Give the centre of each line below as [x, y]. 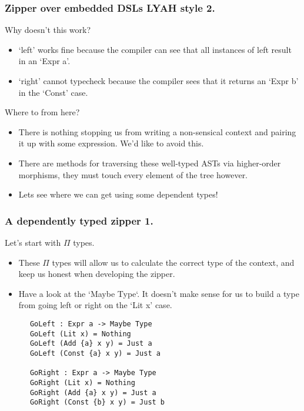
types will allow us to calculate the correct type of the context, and [173, 262]
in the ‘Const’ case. [53, 92]
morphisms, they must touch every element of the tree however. [133, 174]
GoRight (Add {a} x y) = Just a [93, 392]
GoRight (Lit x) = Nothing [82, 382]
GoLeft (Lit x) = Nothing [80, 334]
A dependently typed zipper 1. [79, 220]
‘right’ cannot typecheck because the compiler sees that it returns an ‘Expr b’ [158, 81]
